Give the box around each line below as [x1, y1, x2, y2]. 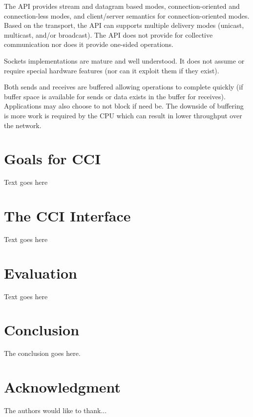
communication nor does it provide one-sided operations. [4, 39, 173, 49]
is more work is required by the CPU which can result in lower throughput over [4, 110, 242, 120]
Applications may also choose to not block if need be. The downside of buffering [4, 101, 244, 111]
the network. [4, 120, 42, 130]
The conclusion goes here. [4, 348, 81, 358]
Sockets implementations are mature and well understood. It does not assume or [4, 55, 245, 66]
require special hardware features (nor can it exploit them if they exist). [4, 65, 219, 75]
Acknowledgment [4, 377, 121, 397]
